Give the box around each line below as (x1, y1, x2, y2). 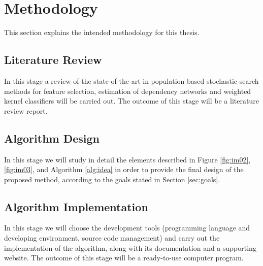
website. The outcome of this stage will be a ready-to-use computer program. (4, 252, 244, 263)
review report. (4, 105, 48, 116)
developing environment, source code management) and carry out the (4, 232, 220, 243)
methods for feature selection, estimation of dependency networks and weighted (4, 85, 251, 96)
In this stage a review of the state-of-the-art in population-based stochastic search (4, 75, 259, 86)
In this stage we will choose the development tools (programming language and (4, 222, 250, 233)
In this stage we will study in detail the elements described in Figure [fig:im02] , (4, 154, 251, 164)
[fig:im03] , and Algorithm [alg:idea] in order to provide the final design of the (4, 164, 244, 175)
